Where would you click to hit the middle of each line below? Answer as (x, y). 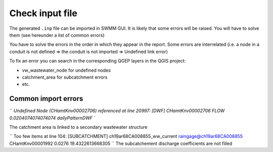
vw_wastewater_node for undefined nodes (66, 70)
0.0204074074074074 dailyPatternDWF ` (52, 118)
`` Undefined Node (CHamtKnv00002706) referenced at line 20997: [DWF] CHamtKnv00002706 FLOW (117, 111)
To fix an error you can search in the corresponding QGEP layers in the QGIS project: (98, 61)
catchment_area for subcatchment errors (65, 77)
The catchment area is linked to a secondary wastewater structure (78, 127)
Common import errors (46, 99)
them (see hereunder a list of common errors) (57, 35)
